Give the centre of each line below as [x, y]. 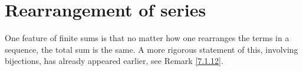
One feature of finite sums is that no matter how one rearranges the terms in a [147, 38]
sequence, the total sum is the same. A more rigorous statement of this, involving [151, 49]
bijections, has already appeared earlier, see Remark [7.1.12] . [114, 61]
